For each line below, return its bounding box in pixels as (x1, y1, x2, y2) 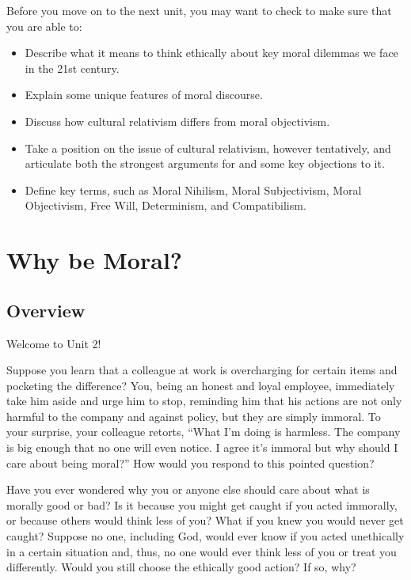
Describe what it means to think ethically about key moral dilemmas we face (25, 44, 398, 61)
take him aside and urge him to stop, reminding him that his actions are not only (6, 392, 402, 409)
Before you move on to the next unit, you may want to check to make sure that (6, 2, 392, 18)
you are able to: (6, 17, 82, 34)
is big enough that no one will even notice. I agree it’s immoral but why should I (6, 439, 398, 456)
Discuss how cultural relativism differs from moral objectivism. (25, 112, 330, 129)
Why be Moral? (6, 244, 183, 276)
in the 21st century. (25, 59, 120, 76)
